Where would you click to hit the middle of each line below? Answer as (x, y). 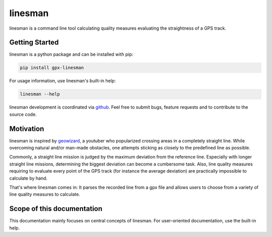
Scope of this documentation (56, 209)
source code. (23, 114)
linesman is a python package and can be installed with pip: (71, 54)
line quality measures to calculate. (45, 194)
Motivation (27, 129)
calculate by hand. (28, 178)
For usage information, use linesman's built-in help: (62, 81)
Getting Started (34, 43)
